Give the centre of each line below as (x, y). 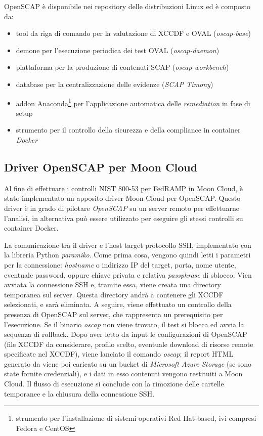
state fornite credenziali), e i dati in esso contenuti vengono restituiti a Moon (123, 374)
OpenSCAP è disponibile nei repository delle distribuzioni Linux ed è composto (127, 6)
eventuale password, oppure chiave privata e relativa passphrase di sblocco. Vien (128, 274)
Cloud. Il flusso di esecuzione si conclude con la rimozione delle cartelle (114, 384)
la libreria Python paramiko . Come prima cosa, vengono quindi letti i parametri (127, 255)
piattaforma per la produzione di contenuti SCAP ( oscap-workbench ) (122, 67)
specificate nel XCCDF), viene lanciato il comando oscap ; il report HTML (119, 354)
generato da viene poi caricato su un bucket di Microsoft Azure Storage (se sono (128, 363)
